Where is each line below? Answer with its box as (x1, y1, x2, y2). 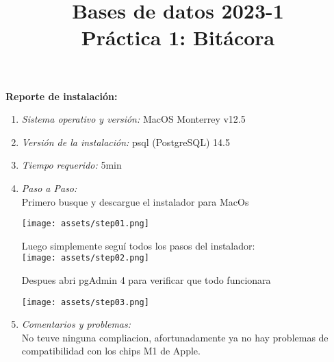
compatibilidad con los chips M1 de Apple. (21, 343, 201, 358)
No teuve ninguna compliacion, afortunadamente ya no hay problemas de (21, 330, 329, 344)
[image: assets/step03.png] (21, 297, 149, 307)
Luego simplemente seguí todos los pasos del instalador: (21, 238, 255, 252)
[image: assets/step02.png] (21, 253, 149, 263)
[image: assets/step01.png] (21, 219, 149, 229)
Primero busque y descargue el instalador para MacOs (21, 194, 249, 208)
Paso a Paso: (21, 180, 77, 195)
